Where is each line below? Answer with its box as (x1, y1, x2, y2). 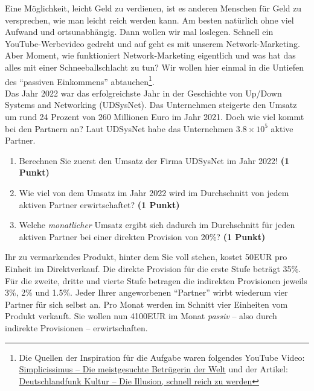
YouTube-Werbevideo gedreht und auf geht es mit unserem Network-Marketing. (5, 37, 300, 49)
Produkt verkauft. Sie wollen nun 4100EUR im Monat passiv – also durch (5, 310, 277, 322)
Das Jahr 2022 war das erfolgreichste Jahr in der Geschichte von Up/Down (5, 86, 282, 99)
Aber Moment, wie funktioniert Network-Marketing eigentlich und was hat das (5, 49, 296, 62)
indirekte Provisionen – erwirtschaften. (5, 321, 148, 334)
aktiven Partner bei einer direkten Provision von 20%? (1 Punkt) (19, 230, 266, 243)
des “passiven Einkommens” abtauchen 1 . (5, 73, 155, 87)
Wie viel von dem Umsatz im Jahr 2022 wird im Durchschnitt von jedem (19, 186, 289, 199)
